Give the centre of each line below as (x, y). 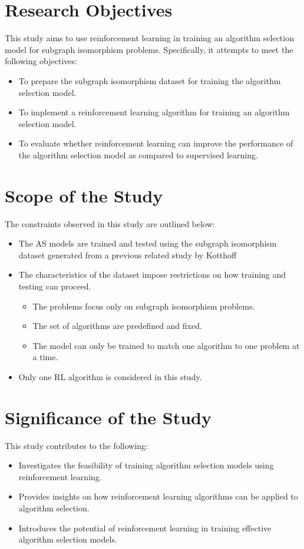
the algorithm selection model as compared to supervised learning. (138, 154)
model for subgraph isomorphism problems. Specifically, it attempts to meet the (149, 49)
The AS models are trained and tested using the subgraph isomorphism (148, 243)
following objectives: (41, 61)
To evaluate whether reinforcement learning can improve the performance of (156, 143)
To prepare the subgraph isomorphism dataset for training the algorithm (150, 80)
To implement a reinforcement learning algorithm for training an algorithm (154, 112)
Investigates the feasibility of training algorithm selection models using (146, 465)
